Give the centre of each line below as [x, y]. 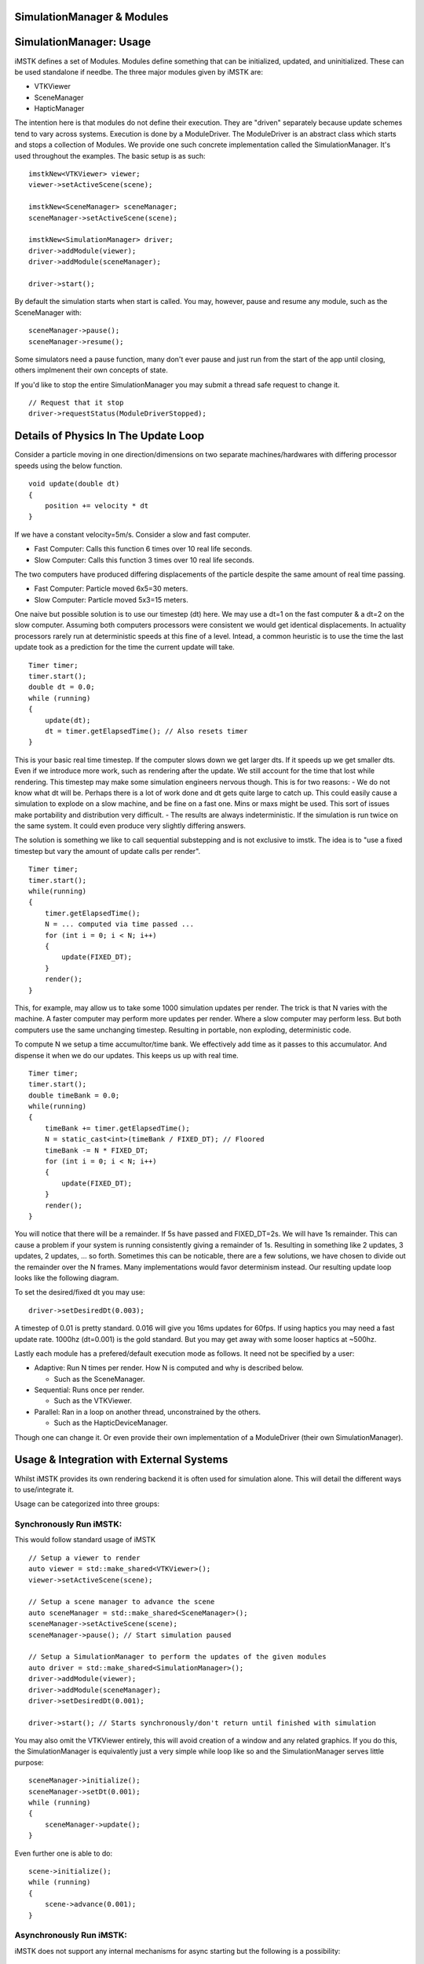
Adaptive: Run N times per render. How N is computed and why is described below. [169, 1368]
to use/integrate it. [44, 1489]
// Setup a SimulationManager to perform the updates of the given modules [177, 1657]
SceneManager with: [48, 312]
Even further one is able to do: [64, 1853]
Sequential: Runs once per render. [89, 1390]
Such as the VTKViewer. [93, 1401]
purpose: [29, 1762]
